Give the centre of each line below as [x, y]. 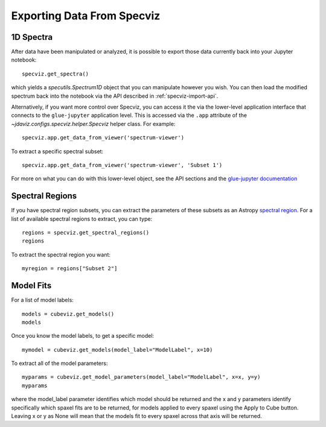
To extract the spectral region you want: [61, 255]
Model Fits [31, 286]
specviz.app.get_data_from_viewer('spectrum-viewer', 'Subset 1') [122, 165]
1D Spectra [32, 37]
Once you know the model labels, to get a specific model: [82, 336]
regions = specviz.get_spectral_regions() [86, 233]
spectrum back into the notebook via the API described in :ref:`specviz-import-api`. [115, 96]
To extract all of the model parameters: [59, 363]
